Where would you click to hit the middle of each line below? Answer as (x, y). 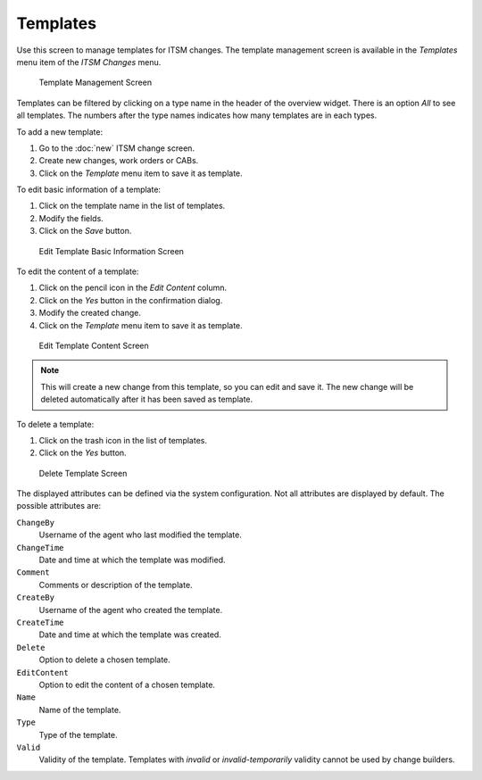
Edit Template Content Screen (94, 345)
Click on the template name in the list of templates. (132, 206)
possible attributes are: (59, 506)
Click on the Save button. (85, 231)
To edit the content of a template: (78, 271)
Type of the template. (78, 734)
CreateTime (40, 622)
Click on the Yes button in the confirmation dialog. (131, 300)
